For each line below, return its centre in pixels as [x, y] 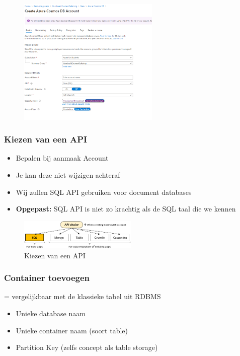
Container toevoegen [47, 278]
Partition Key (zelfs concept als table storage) [87, 347]
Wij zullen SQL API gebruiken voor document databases [104, 192]
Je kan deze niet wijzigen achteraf [68, 175]
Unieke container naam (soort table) [72, 330]
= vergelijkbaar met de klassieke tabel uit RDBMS [83, 296]
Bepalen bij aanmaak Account [62, 158]
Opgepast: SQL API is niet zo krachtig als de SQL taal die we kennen [126, 209]
